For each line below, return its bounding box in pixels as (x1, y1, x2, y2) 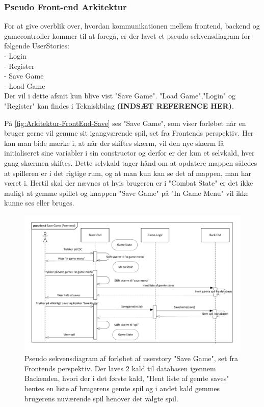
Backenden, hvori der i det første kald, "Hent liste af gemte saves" (24, 373, 229, 384)
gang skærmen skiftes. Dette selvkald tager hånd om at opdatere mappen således (4, 157, 257, 168)
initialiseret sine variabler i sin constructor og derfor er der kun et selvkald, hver (4, 147, 255, 158)
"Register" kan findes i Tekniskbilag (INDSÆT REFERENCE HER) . (4, 100, 234, 111)
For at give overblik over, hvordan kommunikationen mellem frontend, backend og (4, 20, 260, 31)
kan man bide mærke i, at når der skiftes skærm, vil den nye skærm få (4, 137, 224, 148)
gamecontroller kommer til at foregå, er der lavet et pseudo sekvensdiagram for (4, 30, 251, 41)
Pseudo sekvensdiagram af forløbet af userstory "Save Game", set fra (24, 353, 238, 364)
